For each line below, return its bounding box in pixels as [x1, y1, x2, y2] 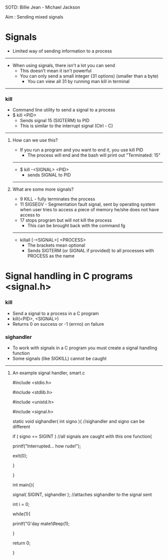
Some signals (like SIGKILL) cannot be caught [12, 355, 107, 362]
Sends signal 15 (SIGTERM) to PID [19, 118, 90, 124]
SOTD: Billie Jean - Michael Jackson [5, 5, 80, 10]
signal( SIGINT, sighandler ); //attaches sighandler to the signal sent [12, 491, 152, 497]
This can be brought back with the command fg [27, 223, 125, 229]
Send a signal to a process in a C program [12, 310, 99, 316]
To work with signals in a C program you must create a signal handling [12, 345, 157, 351]
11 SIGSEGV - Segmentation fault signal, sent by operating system [19, 201, 156, 207]
